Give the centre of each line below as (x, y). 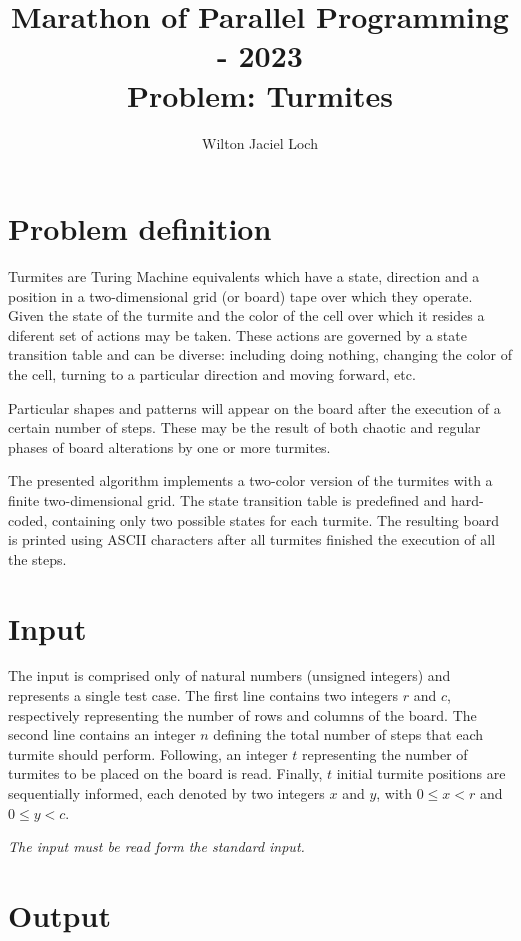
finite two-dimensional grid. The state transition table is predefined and (227, 499)
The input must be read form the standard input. (156, 846)
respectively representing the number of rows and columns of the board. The (242, 714)
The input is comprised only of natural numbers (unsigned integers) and (229, 675)
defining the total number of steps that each (348, 734)
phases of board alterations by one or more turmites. (169, 446)
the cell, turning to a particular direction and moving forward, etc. (212, 374)
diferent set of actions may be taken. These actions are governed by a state (237, 334)
